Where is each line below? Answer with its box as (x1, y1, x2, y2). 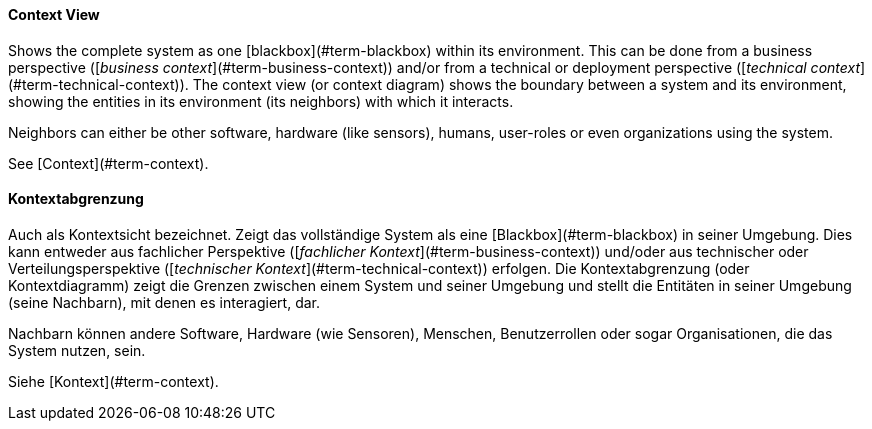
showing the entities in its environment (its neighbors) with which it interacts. (8, 92, 514, 110)
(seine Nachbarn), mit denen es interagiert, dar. (8, 293, 320, 311)
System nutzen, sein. (8, 341, 146, 359)
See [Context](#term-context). (8, 154, 209, 172)
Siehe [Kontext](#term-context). (8, 372, 219, 390)
